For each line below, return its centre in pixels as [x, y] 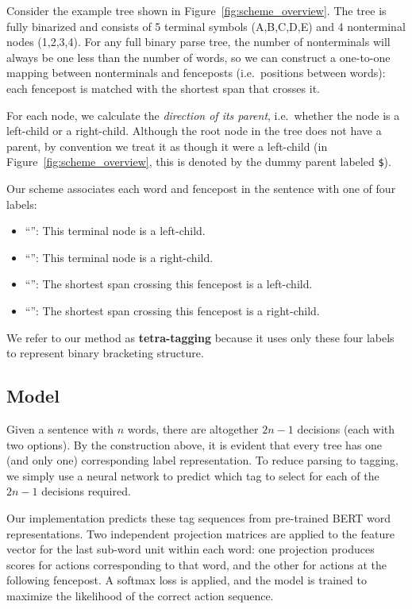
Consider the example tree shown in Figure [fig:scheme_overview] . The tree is [196, 10]
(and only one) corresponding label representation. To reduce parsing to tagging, [203, 460]
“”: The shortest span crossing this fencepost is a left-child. [169, 284]
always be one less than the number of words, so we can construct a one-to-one [198, 57]
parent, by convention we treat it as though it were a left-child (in [167, 146]
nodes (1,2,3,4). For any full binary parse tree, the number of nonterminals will [198, 42]
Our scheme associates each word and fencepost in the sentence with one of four [201, 188]
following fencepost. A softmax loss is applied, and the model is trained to [187, 580]
